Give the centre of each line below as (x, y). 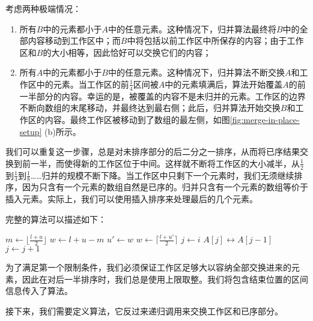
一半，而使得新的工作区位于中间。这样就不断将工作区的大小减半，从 (165, 163)
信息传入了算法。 (39, 291)
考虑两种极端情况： (43, 8)
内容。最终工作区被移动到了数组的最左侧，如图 (137, 119)
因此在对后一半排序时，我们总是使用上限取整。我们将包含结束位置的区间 (165, 279)
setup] (31, 131)
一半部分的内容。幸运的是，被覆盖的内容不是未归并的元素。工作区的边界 (163, 96)
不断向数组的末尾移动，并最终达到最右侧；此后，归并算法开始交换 (150, 108)
